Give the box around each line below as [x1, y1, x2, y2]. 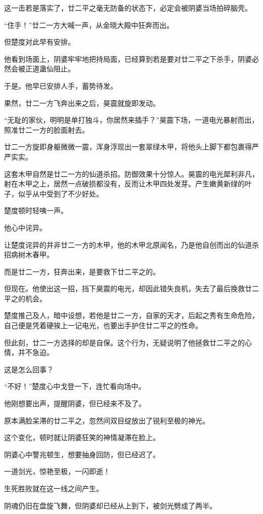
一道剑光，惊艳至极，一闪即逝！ [4, 466, 110, 477]
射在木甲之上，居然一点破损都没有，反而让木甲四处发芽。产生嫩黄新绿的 [4, 178, 245, 189]
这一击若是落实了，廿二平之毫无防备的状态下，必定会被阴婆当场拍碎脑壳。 [4, 3, 252, 13]
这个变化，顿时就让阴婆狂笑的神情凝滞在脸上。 [4, 432, 160, 443]
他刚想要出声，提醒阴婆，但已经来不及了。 [4, 398, 146, 409]
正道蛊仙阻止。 [25, 63, 75, 74]
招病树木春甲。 [4, 249, 54, 260]
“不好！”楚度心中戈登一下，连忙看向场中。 [4, 381, 146, 391]
